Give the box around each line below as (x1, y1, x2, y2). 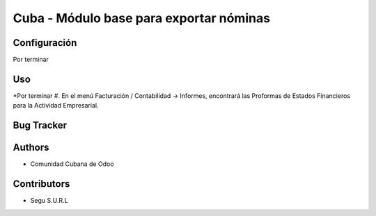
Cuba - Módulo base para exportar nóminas (13, 10, 271, 26)
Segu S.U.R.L (30, 197, 68, 205)
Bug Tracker (13, 119, 68, 131)
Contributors (13, 178, 70, 190)
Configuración (13, 37, 77, 49)
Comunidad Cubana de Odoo (30, 160, 114, 168)
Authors (13, 142, 49, 153)
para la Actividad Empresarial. (13, 101, 99, 110)
